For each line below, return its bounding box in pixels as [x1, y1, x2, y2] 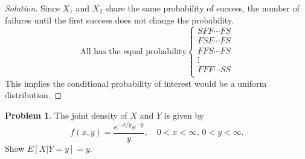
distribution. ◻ [5, 89, 62, 101]
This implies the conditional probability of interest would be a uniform [5, 76, 267, 89]
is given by [164, 109, 204, 122]
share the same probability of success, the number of [105, 2, 300, 14]
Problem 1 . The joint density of [5, 109, 127, 122]
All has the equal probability [80, 47, 187, 56]
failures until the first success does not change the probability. [5, 13, 234, 26]
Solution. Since [5, 2, 60, 14]
